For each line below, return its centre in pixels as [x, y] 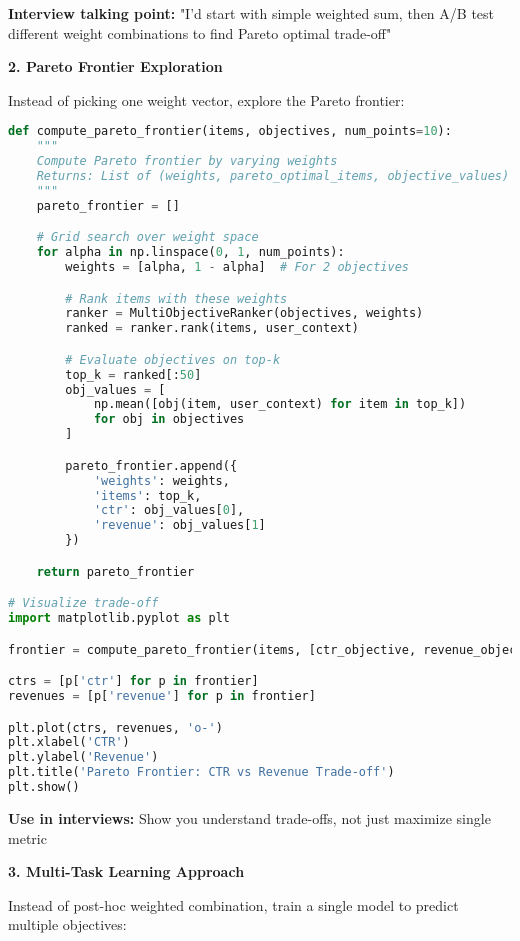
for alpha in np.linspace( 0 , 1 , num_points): [190, 252]
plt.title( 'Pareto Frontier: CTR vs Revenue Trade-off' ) [201, 772]
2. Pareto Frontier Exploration [115, 66]
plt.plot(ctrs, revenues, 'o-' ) [115, 727]
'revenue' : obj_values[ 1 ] [179, 525]
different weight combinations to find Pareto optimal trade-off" [200, 32]
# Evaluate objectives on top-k [173, 359]
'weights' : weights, [161, 480]
